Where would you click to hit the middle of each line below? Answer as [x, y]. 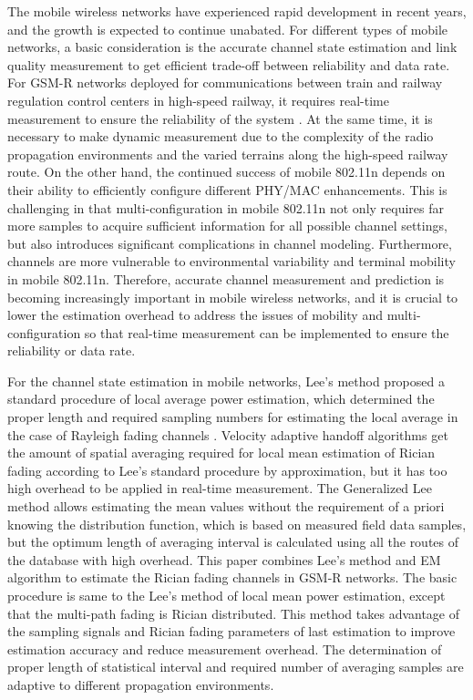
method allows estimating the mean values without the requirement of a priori [226, 506]
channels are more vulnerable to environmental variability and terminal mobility [231, 261]
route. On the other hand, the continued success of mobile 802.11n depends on [226, 172]
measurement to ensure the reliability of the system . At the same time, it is [220, 118]
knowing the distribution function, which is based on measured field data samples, [237, 524]
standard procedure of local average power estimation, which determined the [221, 399]
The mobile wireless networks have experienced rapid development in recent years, [237, 11]
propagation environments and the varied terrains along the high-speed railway [228, 154]
